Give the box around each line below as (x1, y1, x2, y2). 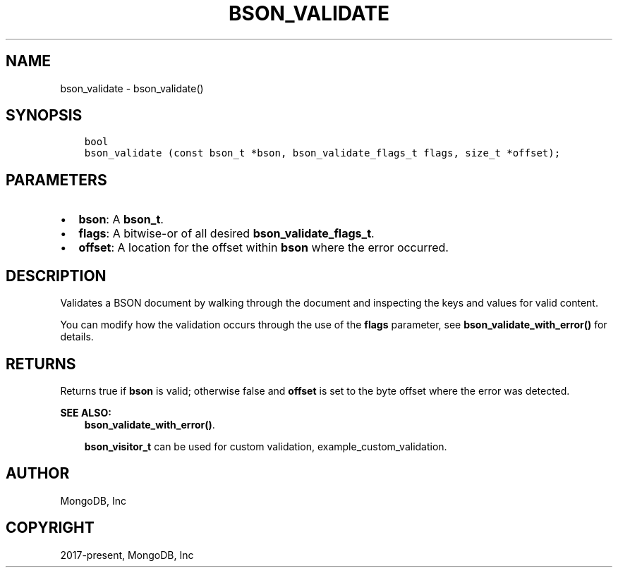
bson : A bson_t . (78, 212, 164, 227)
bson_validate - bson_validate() (60, 82, 204, 94)
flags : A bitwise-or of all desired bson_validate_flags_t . (78, 226, 375, 241)
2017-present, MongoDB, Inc (60, 548, 194, 561)
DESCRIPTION (6, 266, 107, 285)
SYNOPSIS (6, 106, 83, 125)
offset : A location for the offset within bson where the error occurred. (78, 240, 449, 255)
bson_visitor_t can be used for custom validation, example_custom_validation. (84, 440, 447, 452)
